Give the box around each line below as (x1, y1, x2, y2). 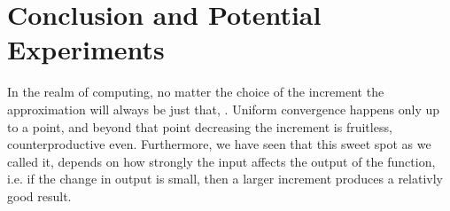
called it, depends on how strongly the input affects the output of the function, (7, 152, 436, 170)
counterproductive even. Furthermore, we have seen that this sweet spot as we (7, 135, 431, 153)
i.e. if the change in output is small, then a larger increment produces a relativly (7, 169, 443, 188)
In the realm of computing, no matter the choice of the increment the (7, 82, 384, 101)
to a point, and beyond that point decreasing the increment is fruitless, (7, 117, 392, 136)
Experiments (7, 31, 165, 67)
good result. (7, 186, 72, 205)
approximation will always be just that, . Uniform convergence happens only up (7, 99, 440, 118)
